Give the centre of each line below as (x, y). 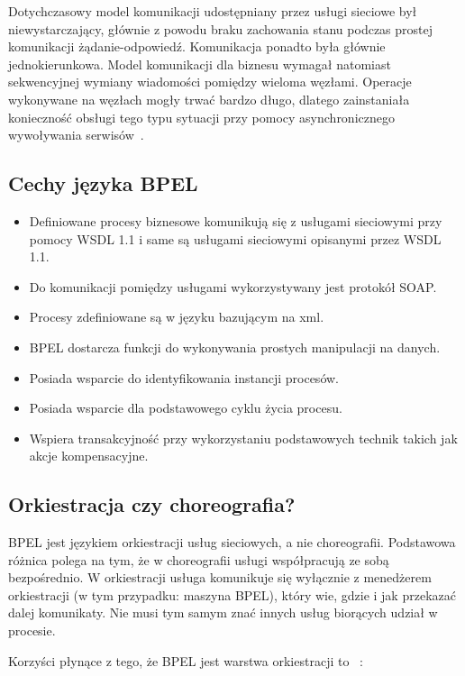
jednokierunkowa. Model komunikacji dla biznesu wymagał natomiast (200, 64)
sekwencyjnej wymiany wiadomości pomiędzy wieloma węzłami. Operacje (210, 82)
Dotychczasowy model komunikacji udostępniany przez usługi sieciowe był (213, 11)
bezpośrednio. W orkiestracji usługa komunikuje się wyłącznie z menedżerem (220, 577)
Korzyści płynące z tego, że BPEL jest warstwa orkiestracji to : (186, 660)
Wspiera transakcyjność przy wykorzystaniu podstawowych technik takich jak (243, 438)
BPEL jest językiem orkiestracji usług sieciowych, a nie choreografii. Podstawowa (232, 542)
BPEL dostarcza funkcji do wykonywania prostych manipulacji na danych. (235, 347)
